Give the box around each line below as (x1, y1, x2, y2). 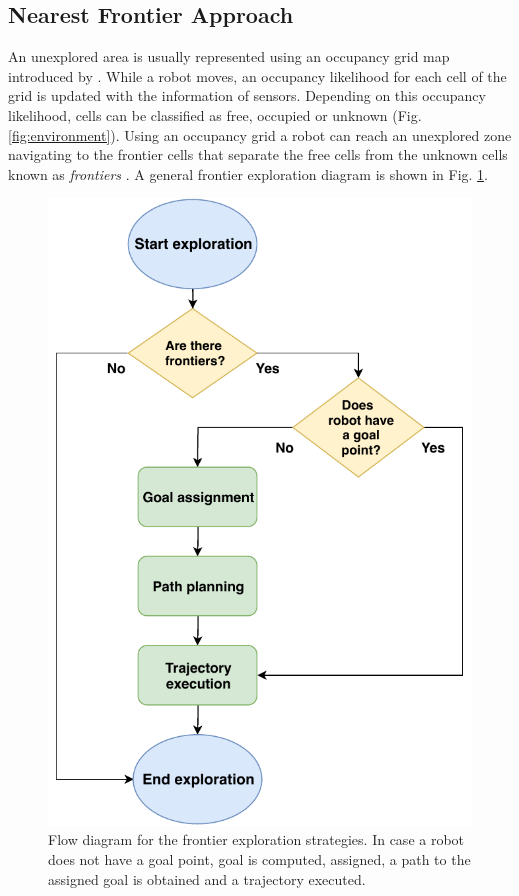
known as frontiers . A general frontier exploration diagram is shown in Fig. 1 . (8, 163, 488, 184)
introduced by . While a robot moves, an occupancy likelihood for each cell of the (8, 65, 507, 86)
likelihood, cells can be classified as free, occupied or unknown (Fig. (8, 104, 422, 125)
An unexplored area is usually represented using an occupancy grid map (8, 46, 450, 67)
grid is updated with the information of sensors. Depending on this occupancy (8, 85, 486, 106)
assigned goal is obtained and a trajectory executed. (48, 868, 366, 889)
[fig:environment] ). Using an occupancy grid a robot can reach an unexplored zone (8, 124, 512, 145)
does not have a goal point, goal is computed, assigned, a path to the (48, 848, 471, 869)
